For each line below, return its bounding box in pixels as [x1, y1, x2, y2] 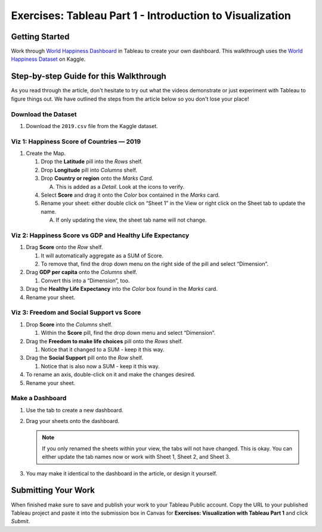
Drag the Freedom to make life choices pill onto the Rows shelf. [26, 337, 183, 345]
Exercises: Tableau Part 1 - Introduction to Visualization [11, 9, 292, 22]
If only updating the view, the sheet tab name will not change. [55, 216, 207, 223]
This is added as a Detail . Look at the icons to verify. [55, 183, 185, 190]
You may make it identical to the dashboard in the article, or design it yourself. [26, 469, 218, 477]
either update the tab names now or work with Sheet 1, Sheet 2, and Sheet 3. [42, 453, 231, 461]
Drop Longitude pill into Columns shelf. [41, 166, 137, 173]
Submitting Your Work [11, 486, 95, 496]
